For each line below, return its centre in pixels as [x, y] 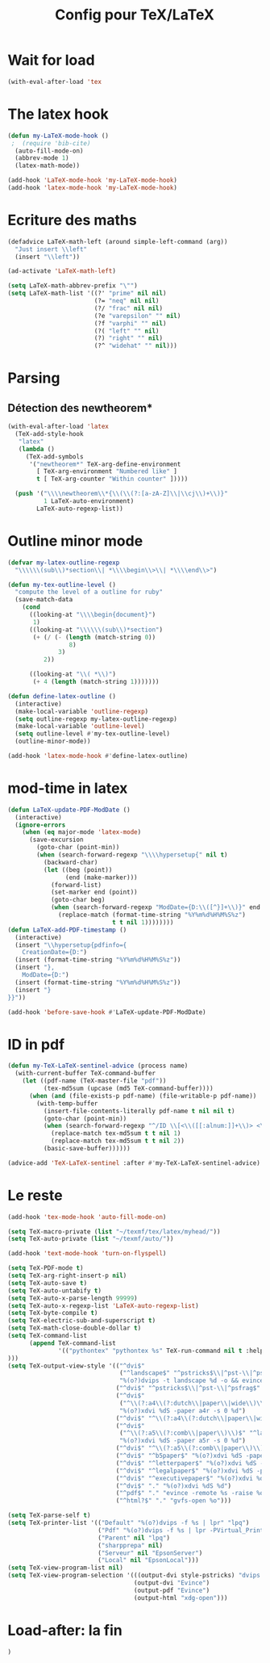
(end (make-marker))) [101, 878]
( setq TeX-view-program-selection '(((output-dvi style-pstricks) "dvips [134, 1576]
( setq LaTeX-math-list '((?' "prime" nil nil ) [87, 293]
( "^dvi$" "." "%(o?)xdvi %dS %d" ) [173, 1486]
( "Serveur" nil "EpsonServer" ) [150, 1553]
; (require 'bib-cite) [51, 143]
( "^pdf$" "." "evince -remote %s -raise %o [190, 1493]
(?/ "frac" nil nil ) [128, 308]
